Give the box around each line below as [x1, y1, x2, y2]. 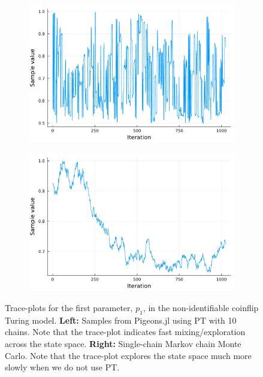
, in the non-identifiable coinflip [143, 301, 259, 314]
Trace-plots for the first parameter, [5, 301, 133, 314]
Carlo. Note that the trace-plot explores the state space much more [5, 349, 252, 361]
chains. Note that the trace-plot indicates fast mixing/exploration [5, 325, 246, 338]
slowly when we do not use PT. [5, 361, 120, 373]
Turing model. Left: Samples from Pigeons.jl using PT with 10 [5, 313, 237, 326]
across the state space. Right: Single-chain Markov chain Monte [5, 337, 241, 350]
